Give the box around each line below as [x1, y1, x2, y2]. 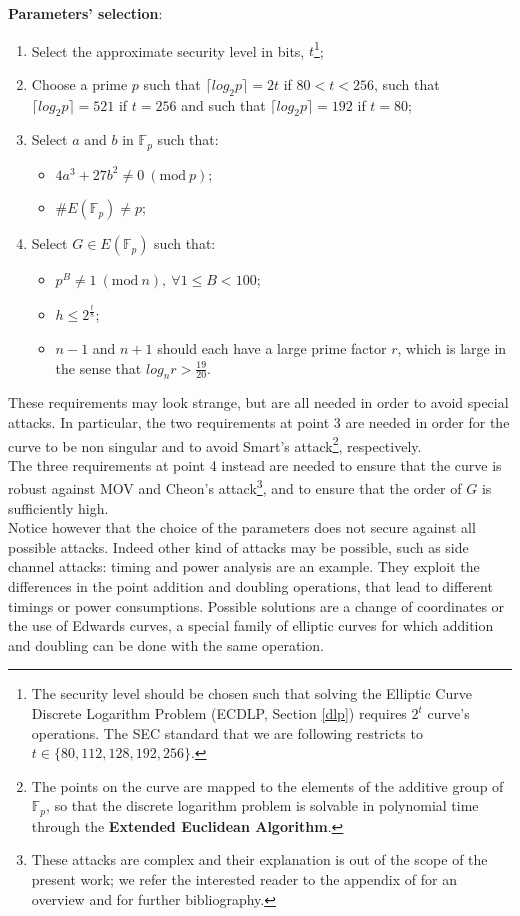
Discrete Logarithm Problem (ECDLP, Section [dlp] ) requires [31, 703, 407, 724]
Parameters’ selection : [8, 3, 163, 23]
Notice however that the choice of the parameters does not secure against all [8, 517, 476, 538]
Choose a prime [31, 73, 128, 94]
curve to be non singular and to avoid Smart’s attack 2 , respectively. [8, 432, 422, 456]
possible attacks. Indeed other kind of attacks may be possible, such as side [8, 536, 469, 557]
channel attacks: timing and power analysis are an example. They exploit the [8, 556, 480, 577]
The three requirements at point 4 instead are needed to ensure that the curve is [8, 454, 502, 475]
